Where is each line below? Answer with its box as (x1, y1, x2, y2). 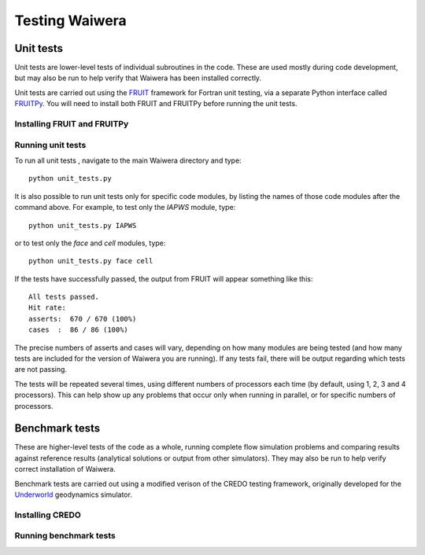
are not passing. (14, 365, 67, 374)
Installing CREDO (14, 509, 82, 520)
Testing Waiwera (14, 12, 128, 29)
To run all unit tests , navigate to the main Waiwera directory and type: (14, 156, 242, 165)
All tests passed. (28, 292, 100, 302)
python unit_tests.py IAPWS (28, 221, 137, 230)
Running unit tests (14, 139, 87, 150)
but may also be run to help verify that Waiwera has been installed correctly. (14, 73, 262, 83)
